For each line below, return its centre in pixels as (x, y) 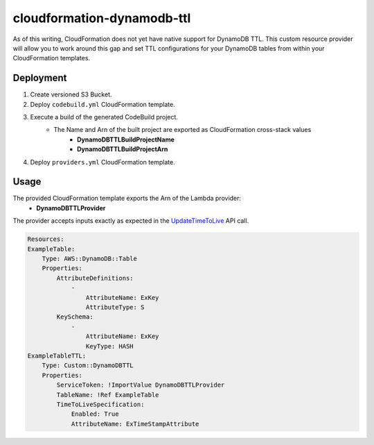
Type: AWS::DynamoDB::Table (90, 259)
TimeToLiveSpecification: (100, 404)
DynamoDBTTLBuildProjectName (126, 140)
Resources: (46, 239)
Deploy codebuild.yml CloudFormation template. (103, 104)
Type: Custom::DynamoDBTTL (88, 366)
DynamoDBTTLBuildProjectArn (123, 149)
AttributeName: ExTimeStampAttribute (135, 424)
